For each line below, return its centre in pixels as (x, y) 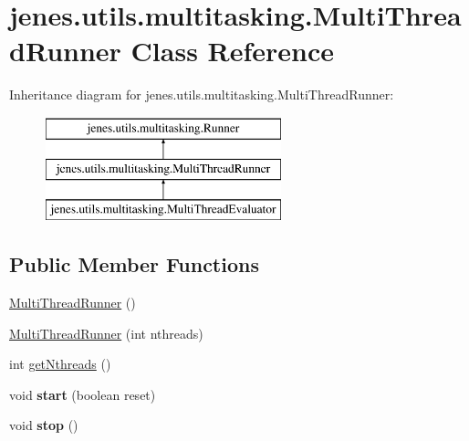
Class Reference (233, 51)
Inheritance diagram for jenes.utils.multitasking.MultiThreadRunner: (202, 94)
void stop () (44, 425)
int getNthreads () (60, 364)
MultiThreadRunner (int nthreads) (106, 333)
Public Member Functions (134, 264)
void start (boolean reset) (83, 394)
